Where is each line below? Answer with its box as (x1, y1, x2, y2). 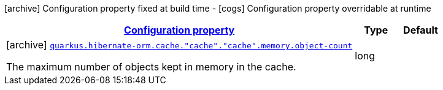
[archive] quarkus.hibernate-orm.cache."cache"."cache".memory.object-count (6, 39, 353, 51)
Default (403, 24, 438, 36)
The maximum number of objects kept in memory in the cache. (6, 61, 296, 73)
